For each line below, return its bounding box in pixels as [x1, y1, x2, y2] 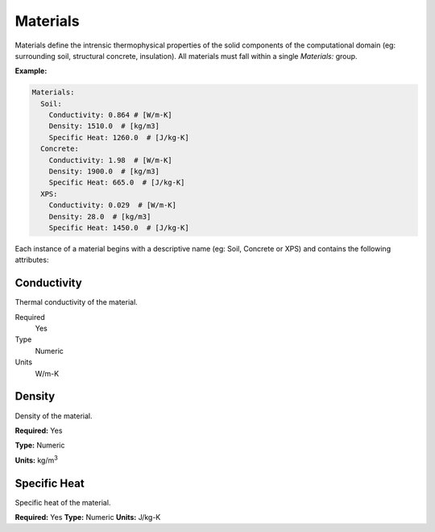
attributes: [14, 255, 49, 265]
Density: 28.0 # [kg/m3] [48, 212, 151, 221]
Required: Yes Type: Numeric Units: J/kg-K [14, 513, 161, 522]
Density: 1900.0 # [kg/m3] [48, 167, 160, 177]
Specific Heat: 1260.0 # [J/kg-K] [48, 133, 189, 142]
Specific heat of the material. [14, 497, 111, 507]
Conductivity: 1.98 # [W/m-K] [48, 156, 172, 164]
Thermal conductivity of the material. [14, 297, 139, 307]
